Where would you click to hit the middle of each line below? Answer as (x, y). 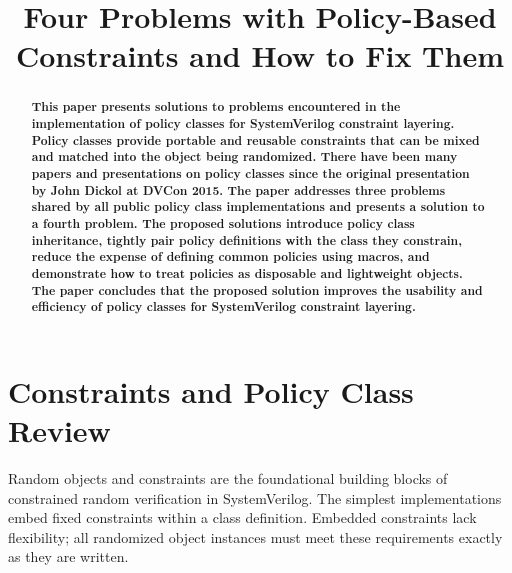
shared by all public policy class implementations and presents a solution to (258, 207)
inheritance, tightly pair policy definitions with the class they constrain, (246, 240)
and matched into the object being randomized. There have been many (244, 157)
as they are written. (68, 556)
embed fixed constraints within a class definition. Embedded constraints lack (242, 517)
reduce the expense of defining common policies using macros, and (230, 257)
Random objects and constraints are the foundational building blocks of (228, 478)
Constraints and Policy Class (211, 390)
